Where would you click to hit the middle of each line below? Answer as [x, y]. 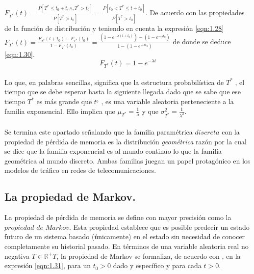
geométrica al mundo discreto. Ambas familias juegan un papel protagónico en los [127, 160]
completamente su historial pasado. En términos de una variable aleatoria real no [127, 246]
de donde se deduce [202, 41]
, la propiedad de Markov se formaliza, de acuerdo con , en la [149, 256]
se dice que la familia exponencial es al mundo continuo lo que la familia [113, 151]
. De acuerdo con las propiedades [195, 13]
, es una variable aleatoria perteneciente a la [167, 101]
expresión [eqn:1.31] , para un [48, 265]
